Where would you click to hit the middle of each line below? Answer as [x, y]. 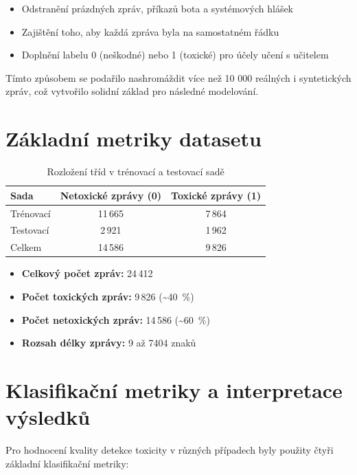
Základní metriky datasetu [134, 139]
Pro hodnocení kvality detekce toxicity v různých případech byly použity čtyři [170, 450]
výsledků [48, 417]
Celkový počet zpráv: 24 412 [87, 273]
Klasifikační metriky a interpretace [174, 389]
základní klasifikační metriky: [67, 463]
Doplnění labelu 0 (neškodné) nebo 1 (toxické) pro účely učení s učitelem [175, 55]
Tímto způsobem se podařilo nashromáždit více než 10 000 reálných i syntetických [178, 77]
